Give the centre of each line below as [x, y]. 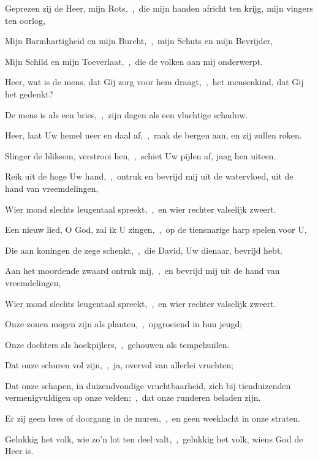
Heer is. [19, 451]
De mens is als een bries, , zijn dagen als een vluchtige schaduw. [127, 114]
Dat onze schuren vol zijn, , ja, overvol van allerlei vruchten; [119, 365]
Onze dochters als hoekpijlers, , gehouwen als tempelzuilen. [117, 344]
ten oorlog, [25, 20]
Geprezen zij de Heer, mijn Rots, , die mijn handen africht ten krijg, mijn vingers [159, 8]
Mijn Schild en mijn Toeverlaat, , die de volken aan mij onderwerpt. [134, 61]
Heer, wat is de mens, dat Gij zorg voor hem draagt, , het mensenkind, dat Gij [154, 82]
